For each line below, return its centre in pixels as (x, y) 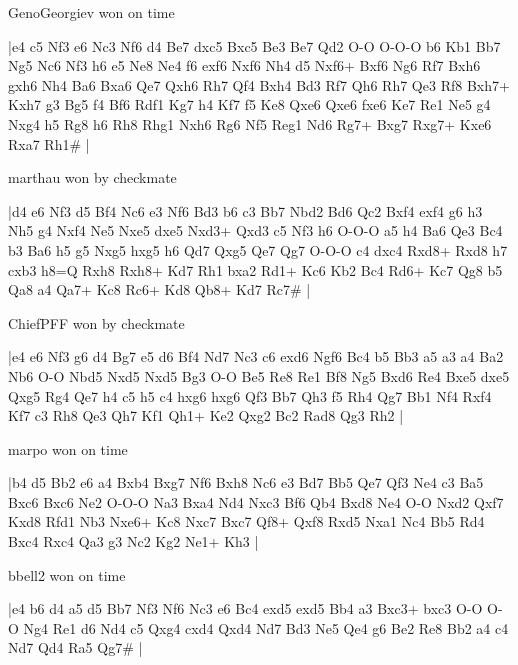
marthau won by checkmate (92, 177)
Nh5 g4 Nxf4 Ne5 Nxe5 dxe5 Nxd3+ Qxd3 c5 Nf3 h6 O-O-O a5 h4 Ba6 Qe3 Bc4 (255, 230)
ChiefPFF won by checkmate (96, 322)
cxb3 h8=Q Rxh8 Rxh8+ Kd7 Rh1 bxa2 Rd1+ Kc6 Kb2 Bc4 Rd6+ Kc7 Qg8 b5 (255, 269)
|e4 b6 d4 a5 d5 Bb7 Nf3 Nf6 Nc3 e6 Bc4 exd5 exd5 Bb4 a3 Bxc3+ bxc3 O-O (245, 608)
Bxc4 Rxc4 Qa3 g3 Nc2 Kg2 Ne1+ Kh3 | (133, 541)
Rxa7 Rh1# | (49, 143)
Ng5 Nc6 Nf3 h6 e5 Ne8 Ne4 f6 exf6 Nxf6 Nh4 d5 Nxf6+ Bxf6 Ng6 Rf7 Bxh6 (244, 65)
